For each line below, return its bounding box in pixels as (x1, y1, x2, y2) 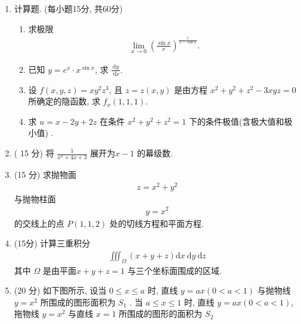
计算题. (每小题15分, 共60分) (14, 2, 123, 14)
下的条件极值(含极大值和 (188, 115, 284, 127)
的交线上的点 (14, 217, 64, 229)
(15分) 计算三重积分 (14, 237, 91, 249)
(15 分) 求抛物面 (14, 168, 77, 181)
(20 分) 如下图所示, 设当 (14, 284, 107, 297)
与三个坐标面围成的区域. (127, 264, 222, 276)
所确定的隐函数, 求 (28, 95, 101, 107)
